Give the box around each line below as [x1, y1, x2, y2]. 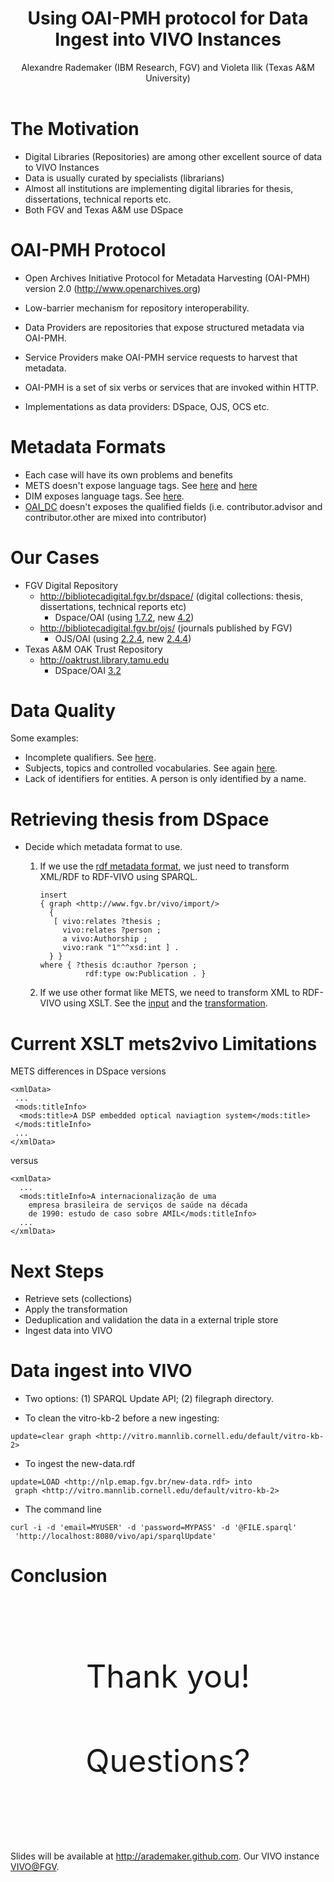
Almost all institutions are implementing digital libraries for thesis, [24, 182, 294, 194]
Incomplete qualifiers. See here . [24, 752, 157, 764]
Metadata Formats [10, 435, 167, 458]
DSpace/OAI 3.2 [54, 664, 122, 676]
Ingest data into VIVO [24, 1325, 113, 1337]
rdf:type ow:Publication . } [84, 969, 207, 979]
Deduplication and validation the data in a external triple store [24, 1314, 279, 1326]
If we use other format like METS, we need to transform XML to [39, 987, 301, 999]
